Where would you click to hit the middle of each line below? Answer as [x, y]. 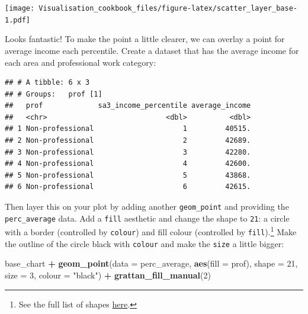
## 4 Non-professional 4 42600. [128, 164]
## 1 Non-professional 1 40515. [128, 129]
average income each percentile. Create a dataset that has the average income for [152, 50]
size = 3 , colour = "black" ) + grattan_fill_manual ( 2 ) [108, 275]
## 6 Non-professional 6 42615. [128, 187]
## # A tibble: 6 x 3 [47, 83]
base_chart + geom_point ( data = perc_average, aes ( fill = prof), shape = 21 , [151, 263]
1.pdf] [17, 20]
